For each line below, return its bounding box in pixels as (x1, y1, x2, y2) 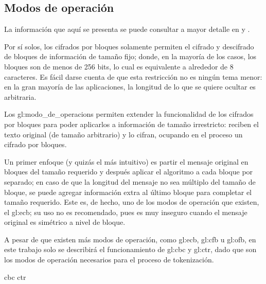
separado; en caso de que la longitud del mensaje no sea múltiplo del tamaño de (4, 176, 256, 187)
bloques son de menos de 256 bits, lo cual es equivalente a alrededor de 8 (4, 61, 234, 72)
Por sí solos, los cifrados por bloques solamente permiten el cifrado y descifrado (4, 41, 254, 51)
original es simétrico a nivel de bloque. (4, 217, 126, 227)
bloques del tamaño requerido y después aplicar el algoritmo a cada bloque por (4, 166, 253, 177)
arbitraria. (4, 91, 37, 102)
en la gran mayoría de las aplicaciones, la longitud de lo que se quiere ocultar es (4, 81, 256, 92)
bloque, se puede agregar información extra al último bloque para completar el (4, 186, 252, 197)
